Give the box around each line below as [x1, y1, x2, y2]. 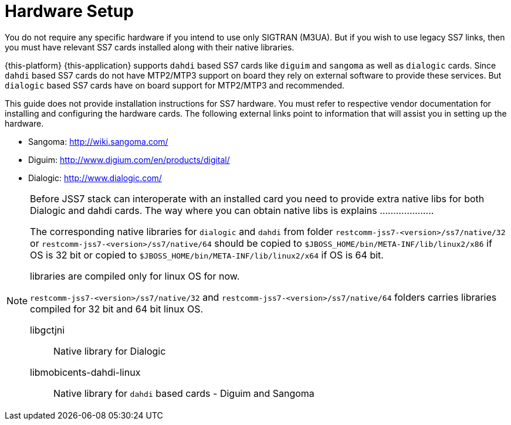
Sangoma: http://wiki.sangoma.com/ [28, 136, 168, 147]
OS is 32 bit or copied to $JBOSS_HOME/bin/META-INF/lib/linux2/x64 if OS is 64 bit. [30, 249, 384, 261]
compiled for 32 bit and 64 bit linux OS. [30, 302, 204, 315]
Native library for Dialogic [53, 345, 166, 357]
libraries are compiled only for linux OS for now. [30, 270, 240, 282]
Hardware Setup [5, 1, 134, 21]
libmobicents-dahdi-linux [30, 366, 141, 378]
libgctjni [30, 324, 65, 336]
